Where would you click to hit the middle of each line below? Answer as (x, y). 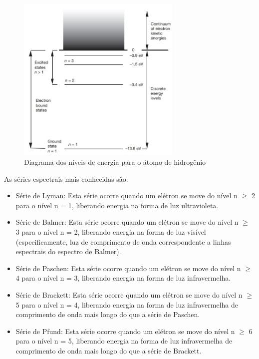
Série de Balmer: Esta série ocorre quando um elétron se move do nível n (127, 222)
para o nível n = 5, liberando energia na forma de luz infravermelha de (124, 341)
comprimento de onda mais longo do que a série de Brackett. (109, 350)
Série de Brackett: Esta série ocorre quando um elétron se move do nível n (129, 295)
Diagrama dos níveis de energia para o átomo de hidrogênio (115, 162)
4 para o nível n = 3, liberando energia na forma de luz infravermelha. (123, 278)
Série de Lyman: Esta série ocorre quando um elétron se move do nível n (127, 195)
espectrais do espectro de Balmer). (68, 251)
